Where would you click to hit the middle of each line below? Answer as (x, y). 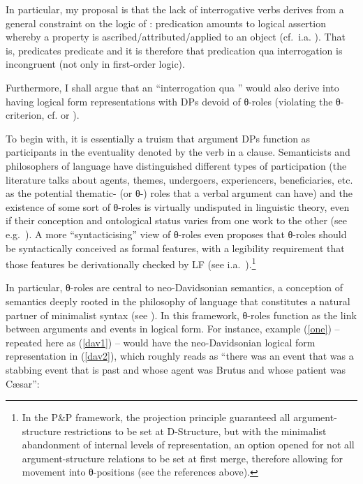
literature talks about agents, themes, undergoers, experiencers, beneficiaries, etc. (179, 179)
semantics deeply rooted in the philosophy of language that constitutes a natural (178, 301)
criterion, (25, 115)
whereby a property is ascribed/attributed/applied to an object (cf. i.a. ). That (176, 37)
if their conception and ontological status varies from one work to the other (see (176, 220)
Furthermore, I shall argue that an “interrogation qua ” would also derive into (172, 87)
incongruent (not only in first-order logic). (95, 64)
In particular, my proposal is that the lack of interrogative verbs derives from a (175, 9)
